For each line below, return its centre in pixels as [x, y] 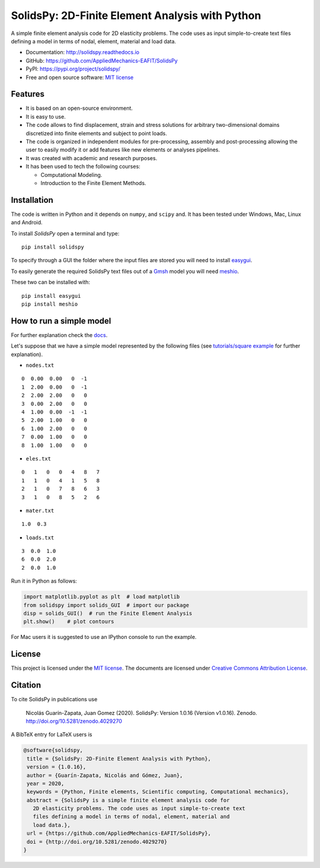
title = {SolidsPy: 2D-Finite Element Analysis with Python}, [119, 759]
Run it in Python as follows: [44, 581]
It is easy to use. [46, 116]
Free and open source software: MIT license [80, 77]
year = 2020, [46, 783]
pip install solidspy [53, 247]
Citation [26, 685]
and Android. [27, 222]
